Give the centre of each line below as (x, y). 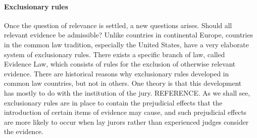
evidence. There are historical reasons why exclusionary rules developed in (117, 73)
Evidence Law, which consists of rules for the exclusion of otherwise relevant (120, 64)
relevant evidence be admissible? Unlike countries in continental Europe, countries (128, 35)
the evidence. (24, 131)
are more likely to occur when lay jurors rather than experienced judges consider (126, 121)
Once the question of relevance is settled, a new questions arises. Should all (118, 25)
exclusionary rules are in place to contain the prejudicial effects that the (113, 102)
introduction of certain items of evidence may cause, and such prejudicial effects (125, 112)
